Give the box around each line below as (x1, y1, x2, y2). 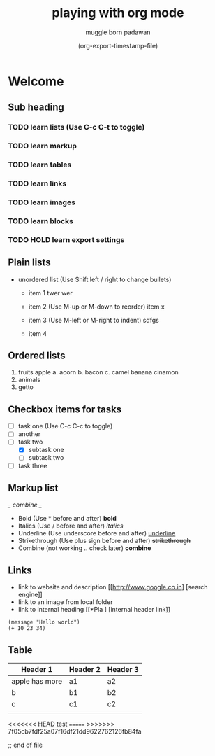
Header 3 (107, 665, 139, 675)
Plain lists (8, 257, 51, 269)
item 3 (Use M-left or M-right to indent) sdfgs (28, 316, 159, 324)
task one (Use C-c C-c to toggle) (17, 422, 113, 430)
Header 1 (21, 665, 53, 675)
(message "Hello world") (8, 619, 80, 626)
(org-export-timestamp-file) (77, 41, 158, 50)
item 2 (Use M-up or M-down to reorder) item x (28, 302, 165, 311)
